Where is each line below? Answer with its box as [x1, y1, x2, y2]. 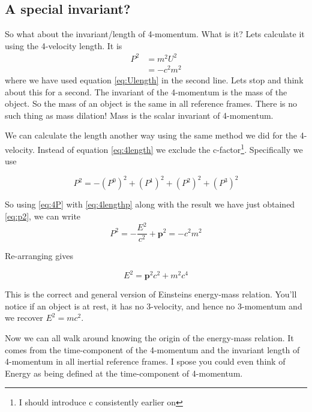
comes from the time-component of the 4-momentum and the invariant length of [5, 343, 300, 356]
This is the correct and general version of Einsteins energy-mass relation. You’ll [5, 288, 297, 300]
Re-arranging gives [5, 249, 73, 262]
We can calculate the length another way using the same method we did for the [5, 129, 298, 142]
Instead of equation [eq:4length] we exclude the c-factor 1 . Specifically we [37, 142, 303, 155]
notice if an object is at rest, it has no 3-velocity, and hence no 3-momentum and [5, 299, 302, 312]
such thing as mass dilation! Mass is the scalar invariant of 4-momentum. [5, 109, 274, 121]
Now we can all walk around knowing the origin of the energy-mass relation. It [5, 331, 294, 344]
